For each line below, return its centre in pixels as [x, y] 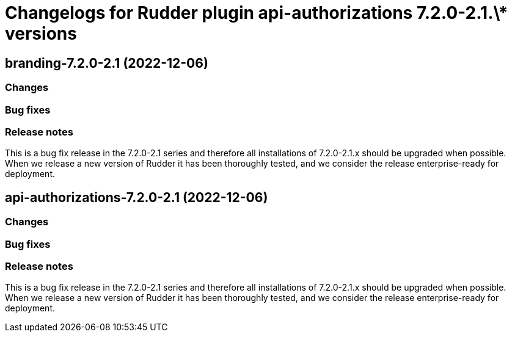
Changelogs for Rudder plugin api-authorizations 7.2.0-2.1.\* [257, 13]
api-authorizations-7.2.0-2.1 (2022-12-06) [137, 197]
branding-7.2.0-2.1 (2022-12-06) [107, 63]
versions [41, 34]
